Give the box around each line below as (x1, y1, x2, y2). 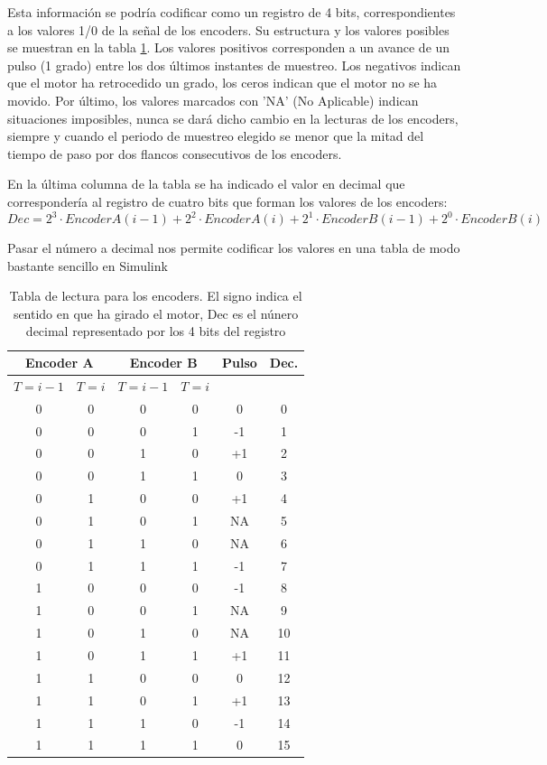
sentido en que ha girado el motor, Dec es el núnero (13, 303, 299, 322)
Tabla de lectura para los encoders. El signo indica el (9, 286, 302, 305)
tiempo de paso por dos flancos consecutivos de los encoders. (7, 144, 342, 163)
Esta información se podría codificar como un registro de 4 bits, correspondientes (7, 3, 456, 21)
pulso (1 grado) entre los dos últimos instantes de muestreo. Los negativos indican (7, 55, 461, 74)
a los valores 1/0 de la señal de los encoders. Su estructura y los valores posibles (7, 20, 450, 39)
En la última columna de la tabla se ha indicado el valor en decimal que (7, 174, 405, 193)
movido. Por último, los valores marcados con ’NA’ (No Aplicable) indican (7, 90, 419, 109)
